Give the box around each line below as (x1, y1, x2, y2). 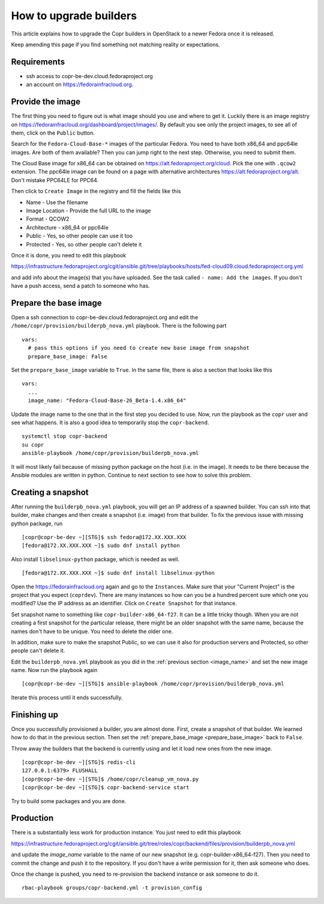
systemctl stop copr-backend (22, 433, 107, 440)
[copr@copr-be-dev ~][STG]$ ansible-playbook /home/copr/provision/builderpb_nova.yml (22, 680, 284, 688)
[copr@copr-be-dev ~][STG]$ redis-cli (22, 759, 136, 766)
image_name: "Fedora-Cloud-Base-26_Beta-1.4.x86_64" (28, 397, 187, 404)
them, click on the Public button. (11, 129, 95, 136)
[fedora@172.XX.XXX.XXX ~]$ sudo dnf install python (22, 542, 180, 549)
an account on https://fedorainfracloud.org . (26, 81, 134, 88)
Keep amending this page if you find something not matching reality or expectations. (11, 41, 220, 48)
